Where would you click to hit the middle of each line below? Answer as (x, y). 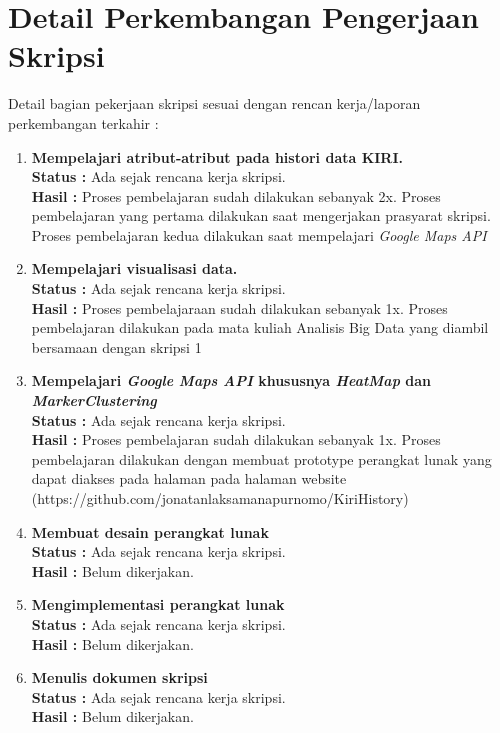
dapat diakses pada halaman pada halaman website (189, 478)
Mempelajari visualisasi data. (134, 268)
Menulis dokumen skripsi (119, 677)
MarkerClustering (94, 400)
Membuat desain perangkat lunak (150, 531)
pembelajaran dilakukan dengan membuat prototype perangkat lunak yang (261, 458)
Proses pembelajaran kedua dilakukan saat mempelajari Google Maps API (259, 234)
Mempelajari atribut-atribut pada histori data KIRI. (217, 156)
